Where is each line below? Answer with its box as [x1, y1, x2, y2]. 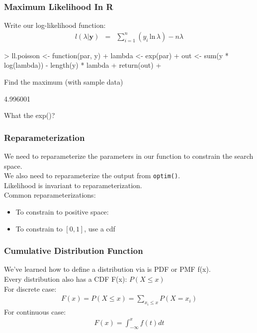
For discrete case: [4, 283, 57, 294]
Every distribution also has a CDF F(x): [4, 274, 127, 284]
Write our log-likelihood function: [4, 20, 106, 30]
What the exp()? [4, 110, 55, 120]
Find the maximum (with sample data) [4, 77, 123, 87]
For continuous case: [4, 306, 66, 317]
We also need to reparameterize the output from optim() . [4, 170, 180, 181]
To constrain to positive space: [15, 207, 109, 217]
